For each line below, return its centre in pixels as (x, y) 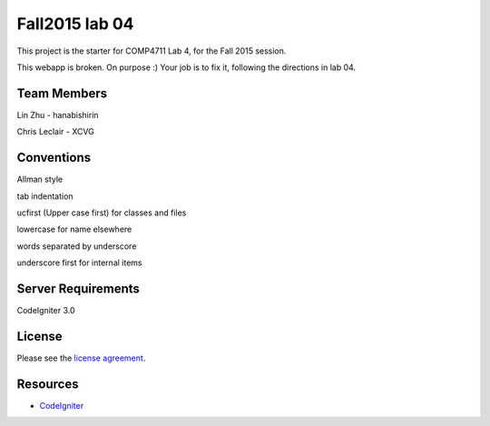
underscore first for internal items (79, 263)
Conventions (54, 158)
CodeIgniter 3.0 (46, 310)
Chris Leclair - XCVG (55, 132)
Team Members (62, 93)
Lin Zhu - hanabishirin (58, 114)
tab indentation (45, 196)
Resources (48, 384)
